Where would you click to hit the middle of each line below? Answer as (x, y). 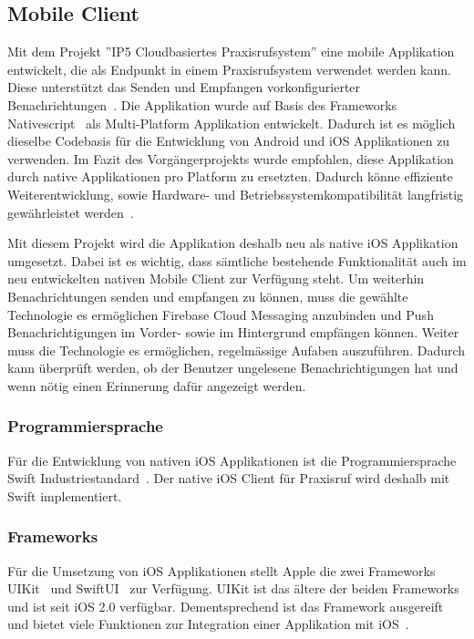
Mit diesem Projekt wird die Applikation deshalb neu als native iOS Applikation (233, 243)
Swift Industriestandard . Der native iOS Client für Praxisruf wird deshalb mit (229, 478)
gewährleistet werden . (71, 212)
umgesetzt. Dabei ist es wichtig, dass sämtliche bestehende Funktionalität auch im (237, 260)
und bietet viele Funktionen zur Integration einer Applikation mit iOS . (208, 624)
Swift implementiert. (65, 495)
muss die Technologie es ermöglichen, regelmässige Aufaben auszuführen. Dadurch (237, 350)
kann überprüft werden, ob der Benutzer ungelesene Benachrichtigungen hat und (233, 368)
